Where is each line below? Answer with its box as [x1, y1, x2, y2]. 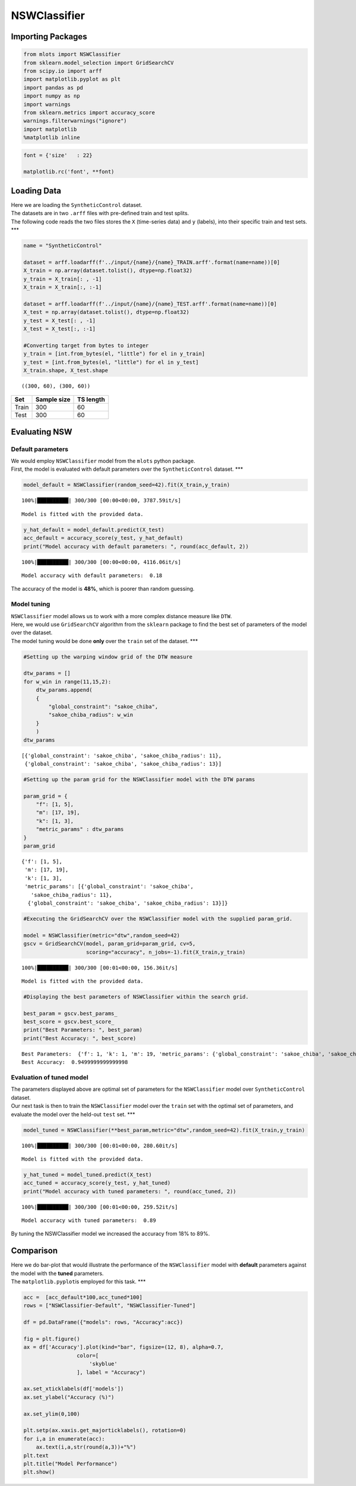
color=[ [76, 1352, 99, 1359]
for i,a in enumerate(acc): [23, 1435, 105, 1442]
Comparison [11, 1246, 58, 1256]
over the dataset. [11, 629, 53, 636]
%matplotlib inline [23, 134, 80, 141]
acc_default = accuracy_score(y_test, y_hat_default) [23, 535, 183, 541]
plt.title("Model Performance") [23, 1460, 118, 1467]
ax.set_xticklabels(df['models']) [23, 1386, 124, 1392]
